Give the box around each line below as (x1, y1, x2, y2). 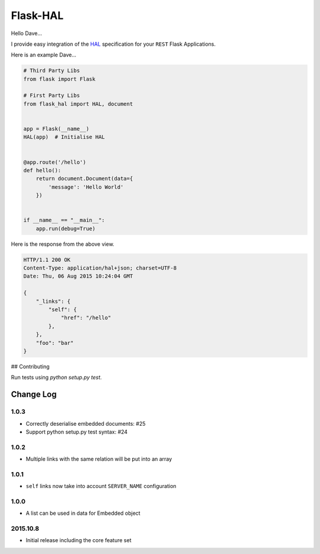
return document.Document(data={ (36, 175, 133, 182)
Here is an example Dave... (11, 51, 76, 59)
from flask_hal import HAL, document (23, 100, 133, 107)
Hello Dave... (11, 30, 43, 37)
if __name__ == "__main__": (23, 217, 105, 224)
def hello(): (23, 167, 62, 173)
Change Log (11, 390, 57, 400)
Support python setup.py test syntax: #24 (25, 428, 128, 435)
